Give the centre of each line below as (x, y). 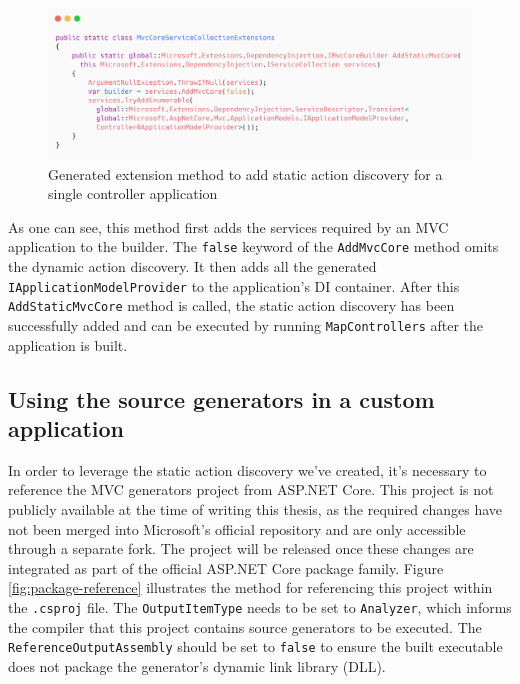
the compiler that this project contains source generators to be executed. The (245, 626)
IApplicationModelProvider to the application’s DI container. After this (234, 285)
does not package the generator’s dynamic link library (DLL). (197, 665)
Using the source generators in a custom (221, 398)
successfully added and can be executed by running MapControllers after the (246, 324)
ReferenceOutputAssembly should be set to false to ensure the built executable (255, 646)
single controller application (133, 193)
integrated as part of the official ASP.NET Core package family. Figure (226, 567)
